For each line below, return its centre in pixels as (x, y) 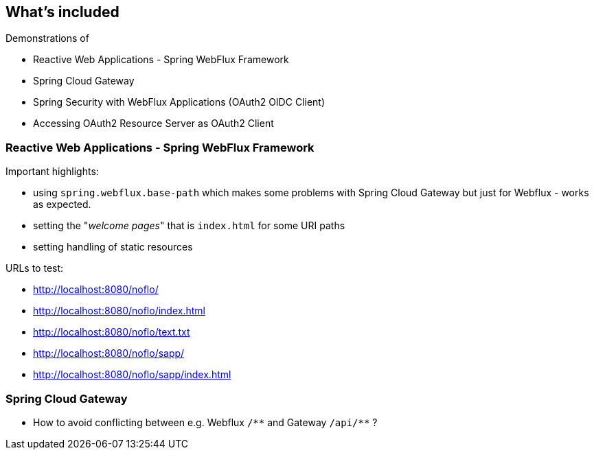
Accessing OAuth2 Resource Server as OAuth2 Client (153, 124)
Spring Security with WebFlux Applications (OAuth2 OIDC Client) (179, 102)
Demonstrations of (47, 38)
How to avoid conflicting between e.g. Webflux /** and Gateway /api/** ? (205, 422)
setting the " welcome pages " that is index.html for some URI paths (189, 226)
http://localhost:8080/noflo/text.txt (112, 332)
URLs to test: (35, 268)
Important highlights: (52, 172)
